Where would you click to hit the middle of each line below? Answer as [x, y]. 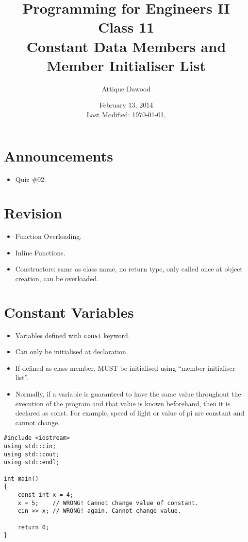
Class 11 [126, 27]
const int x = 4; [46, 495]
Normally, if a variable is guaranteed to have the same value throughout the [128, 394]
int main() [21, 479]
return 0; [33, 527]
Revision [33, 213]
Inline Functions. [40, 252]
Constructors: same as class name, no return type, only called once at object [129, 269]
